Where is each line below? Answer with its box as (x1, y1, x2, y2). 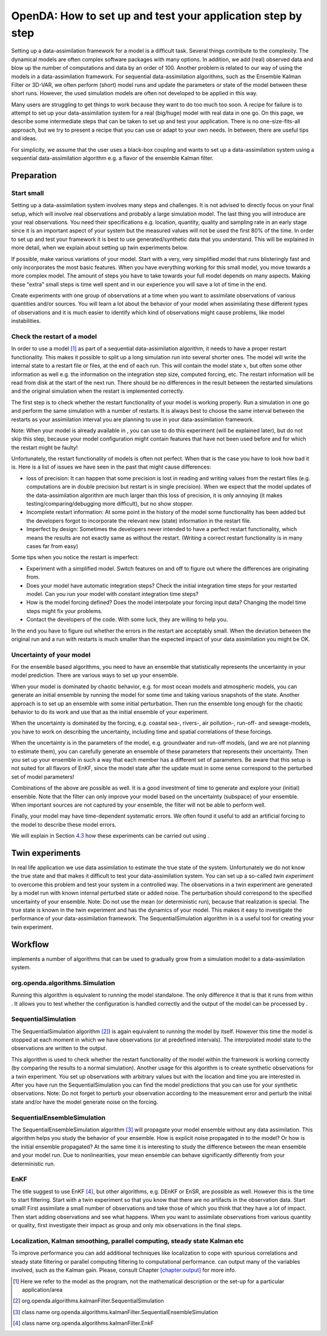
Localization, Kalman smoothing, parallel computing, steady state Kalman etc (11, 1236, 244, 1245)
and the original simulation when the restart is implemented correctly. (11, 387, 185, 395)
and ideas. (11, 135, 38, 142)
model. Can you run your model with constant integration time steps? (26, 590, 199, 597)
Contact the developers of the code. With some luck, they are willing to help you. (26, 616, 228, 623)
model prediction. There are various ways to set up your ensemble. (11, 671, 179, 679)
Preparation (11, 170, 57, 180)
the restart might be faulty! (11, 444, 78, 451)
